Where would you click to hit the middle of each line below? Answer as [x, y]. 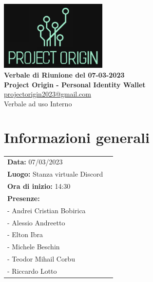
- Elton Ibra [25, 234]
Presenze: [24, 198]
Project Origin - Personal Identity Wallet [75, 84]
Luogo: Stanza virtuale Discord [55, 174]
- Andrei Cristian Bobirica [47, 210]
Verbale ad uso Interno [38, 103]
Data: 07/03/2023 [35, 162]
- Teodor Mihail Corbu [41, 259]
